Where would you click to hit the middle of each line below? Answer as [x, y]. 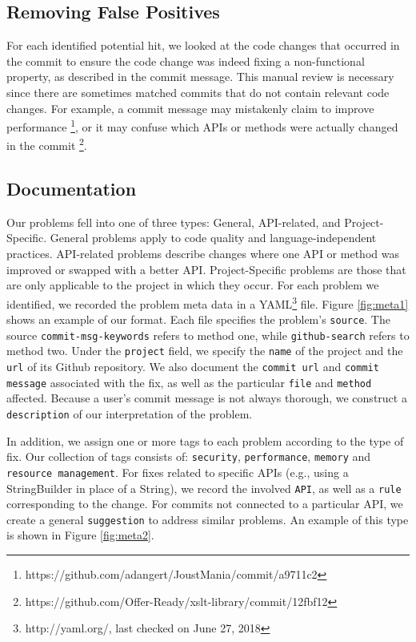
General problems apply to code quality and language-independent [213, 238]
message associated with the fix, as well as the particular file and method [189, 382]
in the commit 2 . [47, 144]
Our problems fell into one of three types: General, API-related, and [174, 222]
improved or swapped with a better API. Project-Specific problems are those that [206, 269]
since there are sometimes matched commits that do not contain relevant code [198, 92]
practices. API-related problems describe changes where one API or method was [203, 254]
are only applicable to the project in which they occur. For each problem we [193, 285]
